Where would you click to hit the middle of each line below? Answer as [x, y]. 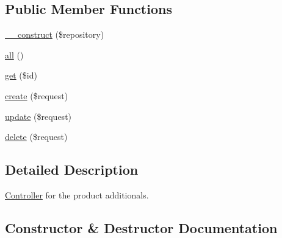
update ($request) [38, 116]
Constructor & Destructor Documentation [141, 227]
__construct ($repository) [55, 34]
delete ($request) [36, 137]
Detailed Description [72, 170]
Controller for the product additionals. [77, 194]
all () [14, 54]
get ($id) [21, 75]
